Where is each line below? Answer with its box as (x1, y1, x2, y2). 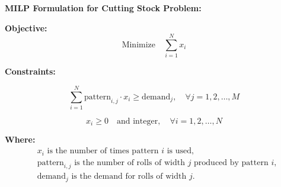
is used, (167, 147, 194, 156)
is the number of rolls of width (74, 158, 185, 167)
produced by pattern (194, 158, 269, 167)
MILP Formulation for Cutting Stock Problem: (5, 2, 202, 14)
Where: (5, 133, 36, 146)
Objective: (5, 21, 47, 34)
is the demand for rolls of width (71, 172, 187, 181)
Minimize (122, 40, 156, 49)
